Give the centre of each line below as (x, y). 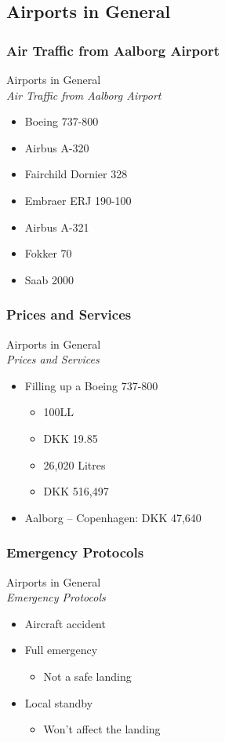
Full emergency (61, 650)
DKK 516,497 (76, 491)
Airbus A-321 (57, 227)
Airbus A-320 (57, 147)
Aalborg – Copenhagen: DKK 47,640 (113, 517)
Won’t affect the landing (102, 729)
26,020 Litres (74, 464)
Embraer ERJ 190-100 (78, 200)
